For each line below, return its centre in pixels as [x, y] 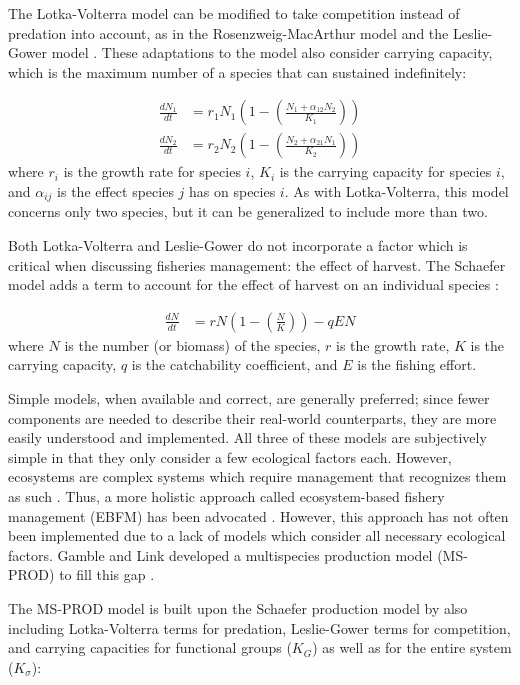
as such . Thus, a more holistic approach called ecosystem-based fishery [226, 496]
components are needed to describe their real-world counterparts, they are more [252, 417]
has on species [232, 191]
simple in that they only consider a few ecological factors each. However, [230, 456]
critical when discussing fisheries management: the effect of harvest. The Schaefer [257, 264]
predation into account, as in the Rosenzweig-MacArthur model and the [228, 32]
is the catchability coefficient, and [234, 364]
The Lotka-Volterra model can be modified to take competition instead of [234, 13]
